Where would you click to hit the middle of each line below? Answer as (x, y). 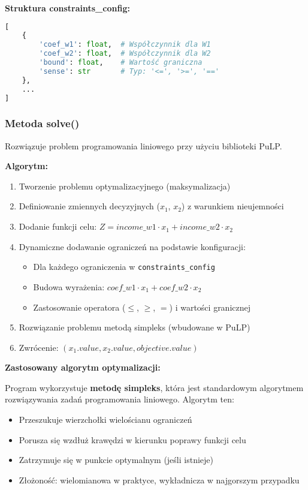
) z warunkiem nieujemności (232, 206)
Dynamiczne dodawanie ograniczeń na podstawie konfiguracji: (132, 246)
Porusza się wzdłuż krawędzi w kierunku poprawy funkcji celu (132, 439)
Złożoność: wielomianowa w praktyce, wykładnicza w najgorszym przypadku (159, 480)
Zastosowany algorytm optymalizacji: (83, 367)
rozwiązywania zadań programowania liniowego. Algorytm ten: (120, 399)
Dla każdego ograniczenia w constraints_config (124, 267)
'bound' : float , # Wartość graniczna (121, 63)
